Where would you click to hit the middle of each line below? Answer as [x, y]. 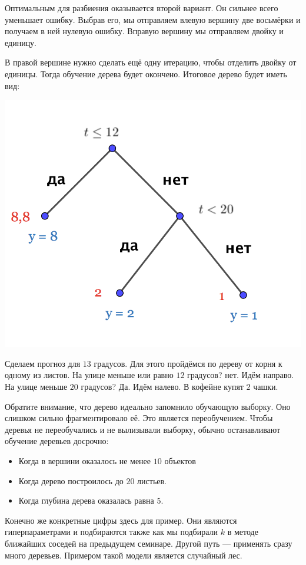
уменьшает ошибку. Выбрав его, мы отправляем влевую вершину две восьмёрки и [153, 19]
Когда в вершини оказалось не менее [85, 461]
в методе [243, 532]
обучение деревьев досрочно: [57, 441]
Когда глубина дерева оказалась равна [86, 500]
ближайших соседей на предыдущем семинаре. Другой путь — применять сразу [149, 543]
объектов [180, 461]
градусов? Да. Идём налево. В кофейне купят [162, 387]
